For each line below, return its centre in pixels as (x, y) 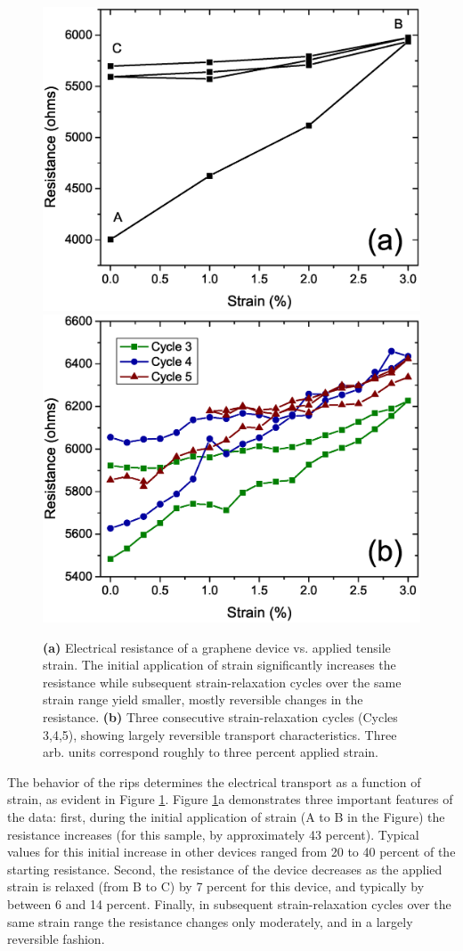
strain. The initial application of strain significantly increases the (219, 665)
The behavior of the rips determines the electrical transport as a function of (214, 781)
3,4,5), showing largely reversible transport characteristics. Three (220, 734)
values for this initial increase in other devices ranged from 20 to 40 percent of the (231, 852)
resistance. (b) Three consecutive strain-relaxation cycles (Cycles (220, 717)
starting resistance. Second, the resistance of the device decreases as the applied (225, 869)
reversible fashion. (56, 939)
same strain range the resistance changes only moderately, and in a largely (210, 921)
